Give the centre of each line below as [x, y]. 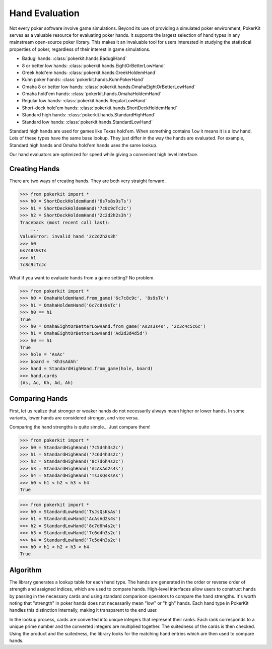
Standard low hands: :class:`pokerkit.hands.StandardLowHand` [87, 122]
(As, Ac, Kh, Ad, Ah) [47, 383]
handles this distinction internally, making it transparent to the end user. [84, 610]
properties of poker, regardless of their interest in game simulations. [80, 49]
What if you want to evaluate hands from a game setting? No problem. [82, 277]
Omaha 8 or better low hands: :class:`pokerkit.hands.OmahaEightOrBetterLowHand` [109, 87]
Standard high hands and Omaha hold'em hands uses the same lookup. [83, 145]
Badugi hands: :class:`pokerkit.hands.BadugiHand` [74, 58]
